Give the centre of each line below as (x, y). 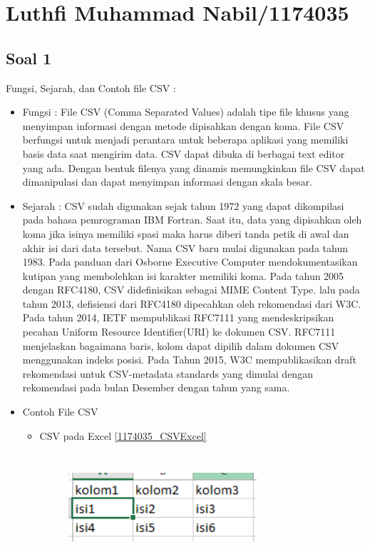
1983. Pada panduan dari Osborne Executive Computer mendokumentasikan (190, 262)
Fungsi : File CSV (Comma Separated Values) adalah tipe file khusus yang (186, 112)
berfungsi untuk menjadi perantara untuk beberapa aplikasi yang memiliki (185, 140)
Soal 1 (29, 57)
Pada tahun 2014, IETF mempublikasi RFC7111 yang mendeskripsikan (178, 317)
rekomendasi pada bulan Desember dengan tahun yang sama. (156, 387)
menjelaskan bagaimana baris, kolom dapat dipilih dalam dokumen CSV (181, 345)
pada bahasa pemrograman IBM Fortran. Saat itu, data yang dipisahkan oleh (192, 220)
